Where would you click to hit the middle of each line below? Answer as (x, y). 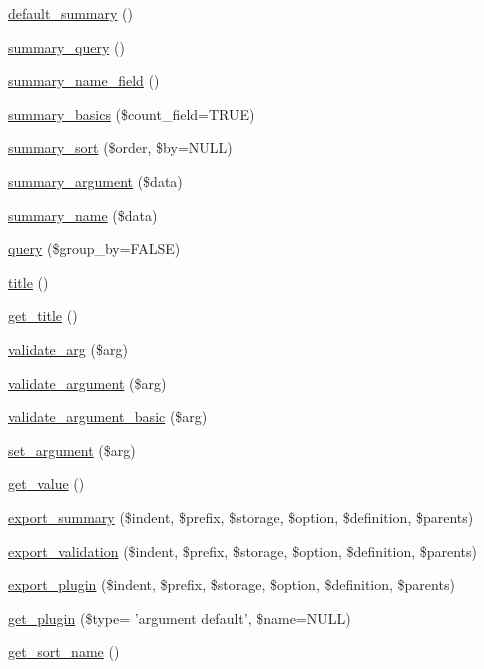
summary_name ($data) (83, 214)
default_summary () (70, 13)
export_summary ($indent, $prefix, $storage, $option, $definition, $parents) (241, 516)
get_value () (46, 483)
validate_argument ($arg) (87, 382)
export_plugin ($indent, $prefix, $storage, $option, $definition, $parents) (231, 584)
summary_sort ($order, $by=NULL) (120, 147)
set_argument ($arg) (72, 449)
